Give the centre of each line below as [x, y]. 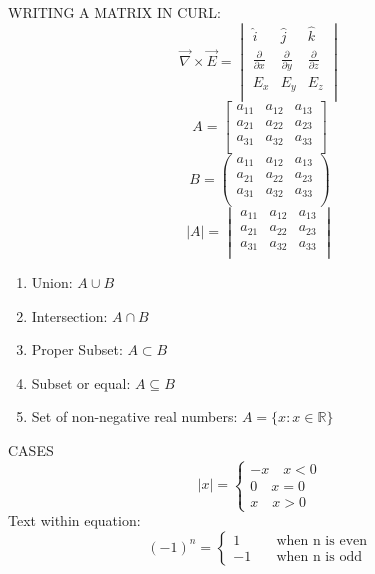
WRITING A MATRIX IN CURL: [114, 12]
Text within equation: [74, 520]
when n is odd [319, 557]
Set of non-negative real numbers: [134, 416]
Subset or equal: [81, 382]
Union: [52, 282]
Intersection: [69, 315]
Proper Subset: [77, 349]
